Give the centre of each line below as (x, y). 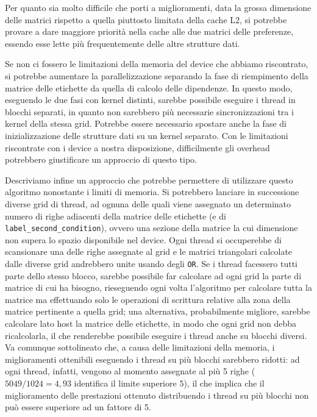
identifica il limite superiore (125, 383)
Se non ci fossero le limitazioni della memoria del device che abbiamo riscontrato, (157, 64)
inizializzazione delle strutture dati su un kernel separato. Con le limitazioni (147, 135)
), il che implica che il (224, 383)
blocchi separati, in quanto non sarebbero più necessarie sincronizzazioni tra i (149, 111)
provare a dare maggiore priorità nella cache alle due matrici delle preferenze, (149, 31)
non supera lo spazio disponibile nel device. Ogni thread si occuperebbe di (143, 239)
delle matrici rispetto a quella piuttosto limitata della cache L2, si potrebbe (146, 19)
